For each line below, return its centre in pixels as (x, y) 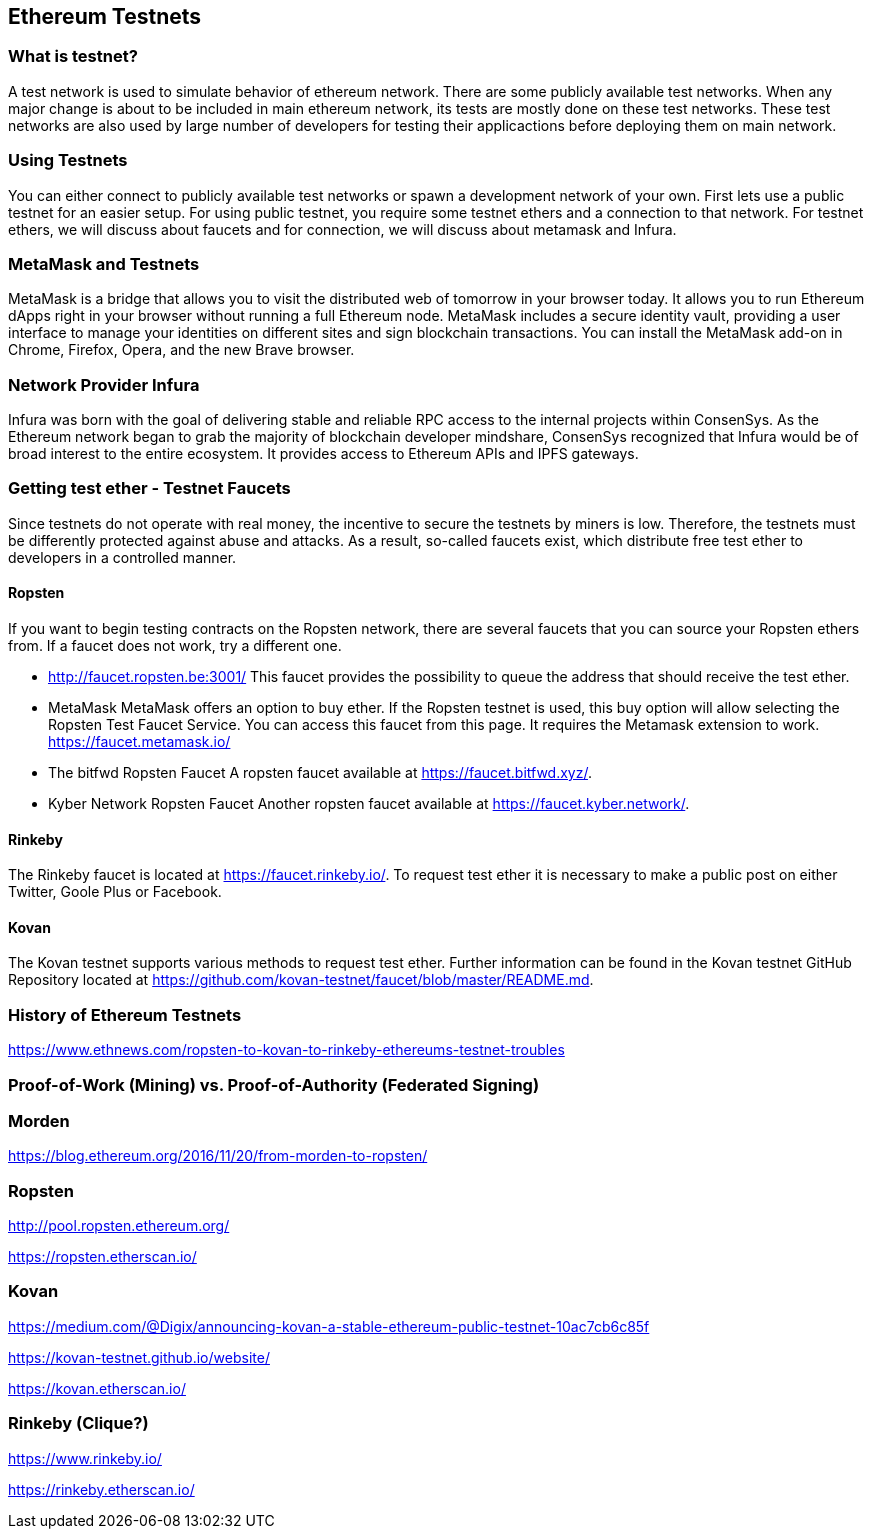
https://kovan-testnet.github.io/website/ (139, 1357)
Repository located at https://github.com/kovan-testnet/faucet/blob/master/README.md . (301, 980)
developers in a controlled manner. (122, 557)
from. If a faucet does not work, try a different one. (175, 646)
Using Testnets (68, 160)
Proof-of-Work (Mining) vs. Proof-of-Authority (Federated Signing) (274, 1084)
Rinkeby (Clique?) (78, 1423)
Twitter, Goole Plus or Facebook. (115, 892)
